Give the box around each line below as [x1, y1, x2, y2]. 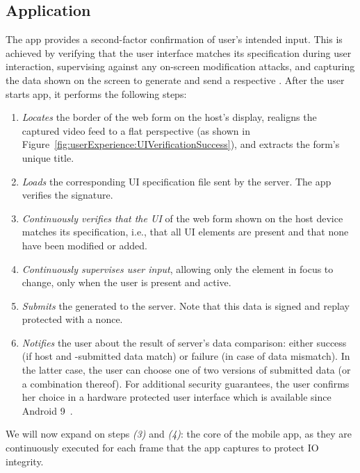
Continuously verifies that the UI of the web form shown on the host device [22, 210, 343, 225]
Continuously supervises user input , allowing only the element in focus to [22, 261, 334, 276]
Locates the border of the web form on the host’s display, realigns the [22, 110, 317, 124]
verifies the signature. [22, 188, 113, 202]
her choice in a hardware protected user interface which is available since [22, 390, 332, 404]
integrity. [6, 454, 44, 468]
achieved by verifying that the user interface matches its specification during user [6, 45, 352, 60]
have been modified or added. [22, 238, 147, 252]
